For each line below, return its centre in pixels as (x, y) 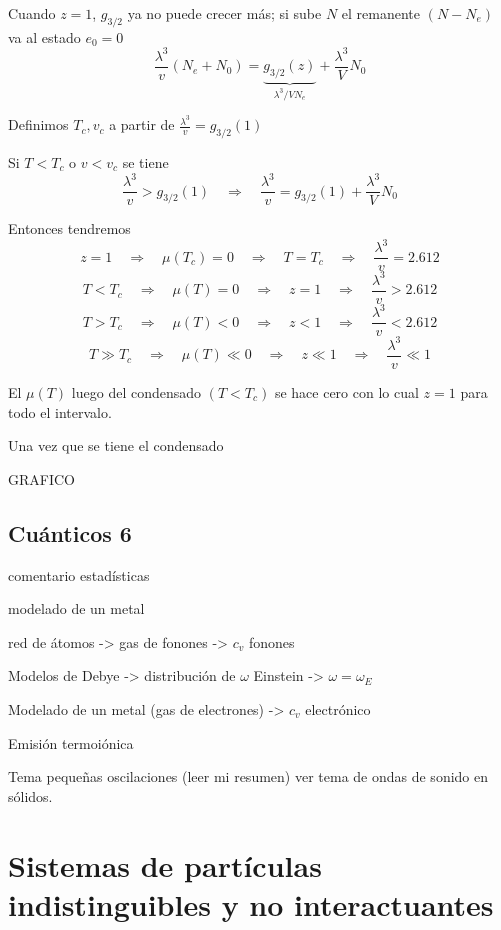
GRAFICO (41, 478)
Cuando (32, 13)
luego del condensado (136, 392)
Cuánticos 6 (70, 532)
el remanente (381, 13)
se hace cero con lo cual (346, 392)
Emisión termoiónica (71, 742)
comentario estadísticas (79, 574)
